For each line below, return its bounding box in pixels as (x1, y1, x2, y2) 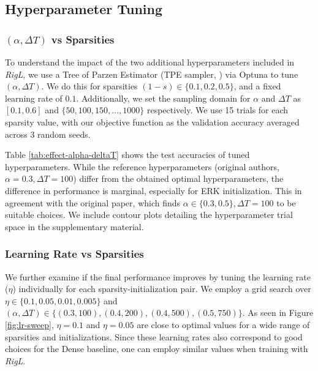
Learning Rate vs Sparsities (5, 246, 144, 261)
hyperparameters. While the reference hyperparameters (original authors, (5, 160, 279, 173)
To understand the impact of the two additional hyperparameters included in (5, 56, 295, 68)
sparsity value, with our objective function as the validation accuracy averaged (5, 115, 300, 128)
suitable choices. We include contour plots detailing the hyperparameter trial (5, 208, 293, 221)
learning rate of (5, 91, 62, 104)
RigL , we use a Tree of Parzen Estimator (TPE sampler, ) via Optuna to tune (5, 67, 298, 80)
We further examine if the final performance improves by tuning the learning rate (5, 270, 311, 283)
